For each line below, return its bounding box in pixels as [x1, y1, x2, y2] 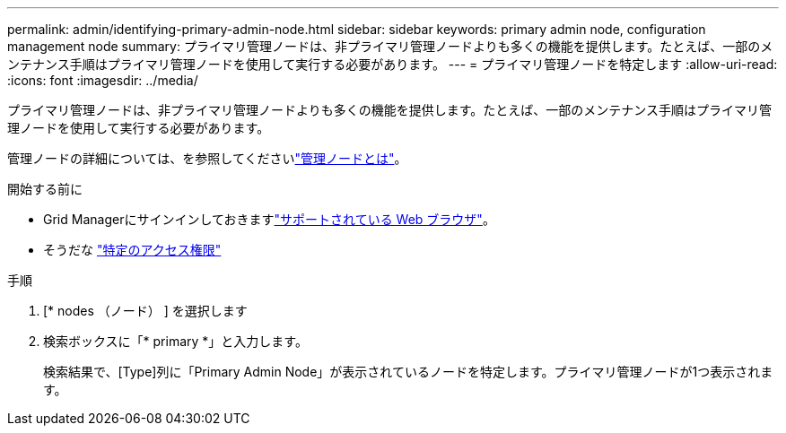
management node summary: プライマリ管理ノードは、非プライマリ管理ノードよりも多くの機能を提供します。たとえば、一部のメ [7, 39, 773, 54]
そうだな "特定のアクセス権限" [43, 242, 222, 257]
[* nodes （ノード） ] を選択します [43, 303, 248, 318]
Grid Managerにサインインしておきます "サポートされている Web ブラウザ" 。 [43, 212, 495, 227]
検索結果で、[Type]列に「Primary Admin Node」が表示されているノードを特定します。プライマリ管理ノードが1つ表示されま [43, 364, 773, 379]
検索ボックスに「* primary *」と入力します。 [43, 333, 308, 349]
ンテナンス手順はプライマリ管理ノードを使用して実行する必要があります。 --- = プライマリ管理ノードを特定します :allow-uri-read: [7, 56, 778, 72]
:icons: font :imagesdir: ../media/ [7, 73, 198, 88]
